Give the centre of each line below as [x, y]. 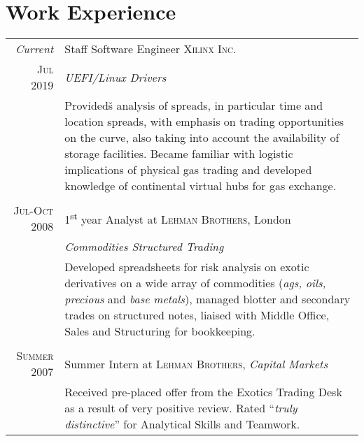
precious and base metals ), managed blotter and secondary [208, 299]
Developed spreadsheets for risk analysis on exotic [187, 267]
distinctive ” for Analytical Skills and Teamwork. [182, 424]
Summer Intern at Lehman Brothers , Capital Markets [196, 363]
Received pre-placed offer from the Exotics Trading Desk [203, 392]
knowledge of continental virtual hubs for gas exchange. [201, 186]
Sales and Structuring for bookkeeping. [160, 331]
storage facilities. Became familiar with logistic [179, 154]
